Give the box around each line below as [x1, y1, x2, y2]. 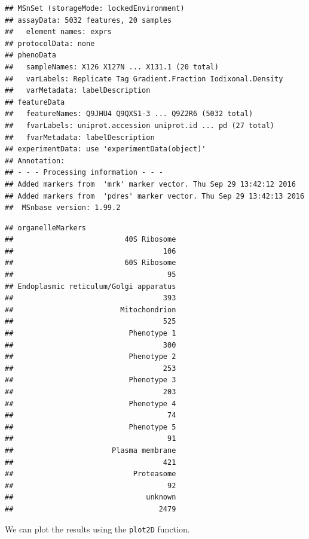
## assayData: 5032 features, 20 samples [5, 16, 172, 25]
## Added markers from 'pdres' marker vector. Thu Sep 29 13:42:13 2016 [5, 191, 305, 200]
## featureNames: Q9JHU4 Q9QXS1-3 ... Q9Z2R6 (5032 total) [5, 109, 253, 118]
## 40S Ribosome [5, 235, 176, 244]
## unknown [5, 493, 176, 502]
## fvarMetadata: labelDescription [5, 133, 155, 142]
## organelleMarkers [5, 223, 87, 232]
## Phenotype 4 [5, 399, 176, 408]
